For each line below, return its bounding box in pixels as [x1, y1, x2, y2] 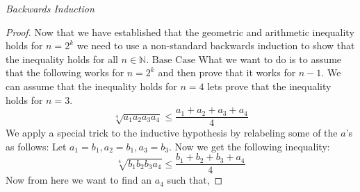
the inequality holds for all [6, 51, 118, 66]
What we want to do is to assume [198, 51, 342, 66]
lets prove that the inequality [207, 78, 332, 93]
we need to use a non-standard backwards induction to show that [76, 38, 355, 53]
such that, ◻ [167, 173, 223, 187]
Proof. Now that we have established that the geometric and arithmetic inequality [6, 24, 354, 39]
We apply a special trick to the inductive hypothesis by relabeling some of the [6, 125, 338, 140]
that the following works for [6, 65, 124, 80]
